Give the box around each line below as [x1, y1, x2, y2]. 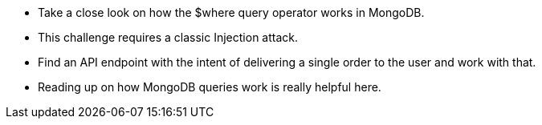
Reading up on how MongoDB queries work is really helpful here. [38, 80, 381, 94]
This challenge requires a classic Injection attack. [38, 30, 299, 44]
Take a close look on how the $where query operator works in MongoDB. [38, 6, 425, 19]
